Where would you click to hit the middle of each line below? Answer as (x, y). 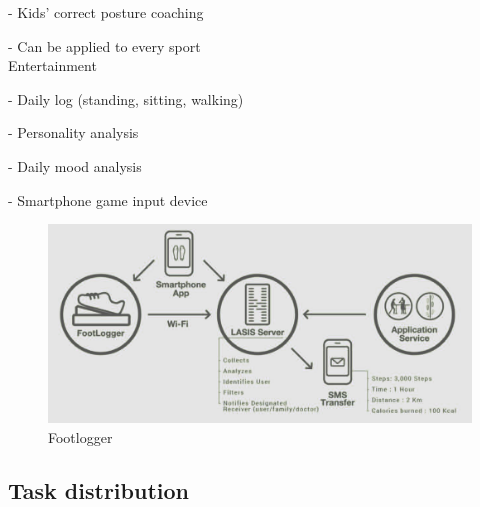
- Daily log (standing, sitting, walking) (126, 98)
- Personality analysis (73, 132)
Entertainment (52, 65)
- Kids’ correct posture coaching (106, 12)
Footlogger (80, 436)
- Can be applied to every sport (104, 45)
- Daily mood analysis (75, 165)
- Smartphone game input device (108, 199)
